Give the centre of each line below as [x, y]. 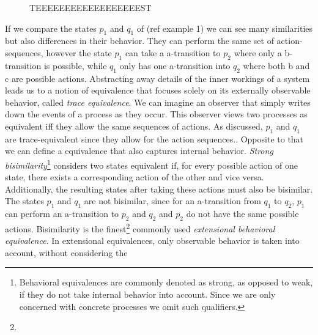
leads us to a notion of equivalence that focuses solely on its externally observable [158, 90]
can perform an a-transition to [62, 214]
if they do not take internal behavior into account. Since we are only [147, 294]
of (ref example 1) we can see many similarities [225, 28]
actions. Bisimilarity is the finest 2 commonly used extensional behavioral [140, 227]
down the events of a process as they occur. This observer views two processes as [156, 114]
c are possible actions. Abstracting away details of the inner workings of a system [157, 78]
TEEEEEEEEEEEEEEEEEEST [91, 7]
